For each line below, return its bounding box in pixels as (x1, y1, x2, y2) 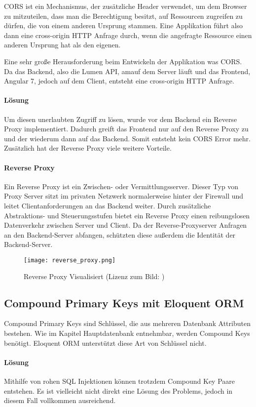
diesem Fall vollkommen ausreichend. (4, 395, 116, 406)
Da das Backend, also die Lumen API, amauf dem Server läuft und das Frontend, (4, 66, 251, 76)
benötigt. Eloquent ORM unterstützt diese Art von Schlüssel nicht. (4, 337, 207, 348)
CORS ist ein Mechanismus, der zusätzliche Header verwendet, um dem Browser (4, 1, 247, 11)
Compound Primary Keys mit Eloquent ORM (4, 295, 244, 310)
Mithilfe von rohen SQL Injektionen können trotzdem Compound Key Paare (4, 375, 235, 386)
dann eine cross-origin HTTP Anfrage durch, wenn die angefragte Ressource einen (4, 30, 252, 40)
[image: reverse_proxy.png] (24, 256, 116, 264)
